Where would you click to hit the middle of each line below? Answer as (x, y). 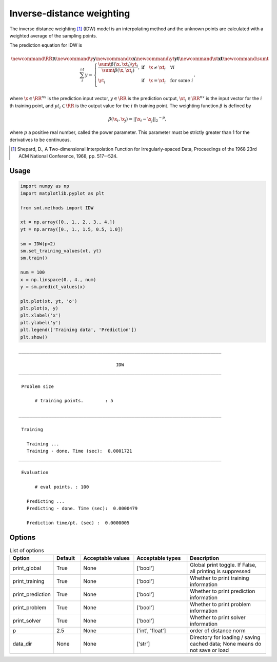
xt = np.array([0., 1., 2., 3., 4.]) (68, 222)
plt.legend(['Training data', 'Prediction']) (78, 330)
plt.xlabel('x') (41, 315)
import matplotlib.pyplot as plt (62, 193)
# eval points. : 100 (62, 487)
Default (66, 558)
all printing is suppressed (220, 571)
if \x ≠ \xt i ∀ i (158, 68)
